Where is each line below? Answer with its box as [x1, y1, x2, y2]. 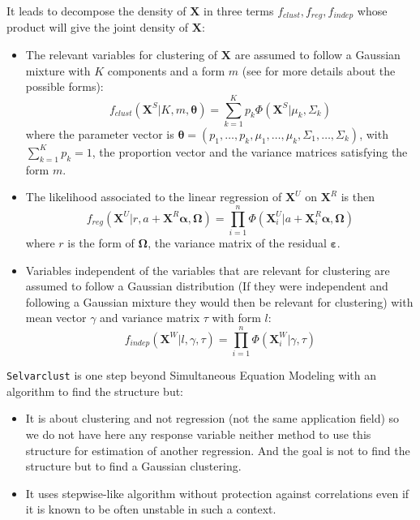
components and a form [107, 62, 225, 79]
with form [212, 309, 261, 326]
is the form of [67, 234, 135, 251]
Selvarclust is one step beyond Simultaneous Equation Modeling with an [6, 367, 377, 384]
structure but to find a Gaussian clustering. [25, 458, 242, 475]
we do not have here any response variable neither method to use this [25, 426, 371, 442]
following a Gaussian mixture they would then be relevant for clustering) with [25, 293, 414, 310]
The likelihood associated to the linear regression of [25, 188, 282, 205]
